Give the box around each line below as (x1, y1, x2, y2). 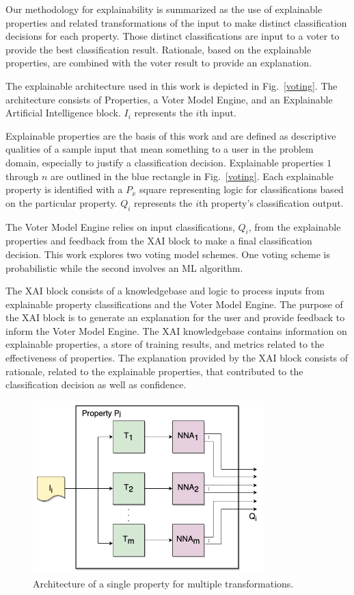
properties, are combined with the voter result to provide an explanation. (5, 55, 312, 70)
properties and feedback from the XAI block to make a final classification (5, 233, 312, 248)
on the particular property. (5, 195, 118, 210)
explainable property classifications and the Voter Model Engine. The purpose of (5, 296, 343, 311)
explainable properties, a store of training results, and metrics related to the (5, 337, 325, 351)
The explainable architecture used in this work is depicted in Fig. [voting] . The (5, 78, 338, 92)
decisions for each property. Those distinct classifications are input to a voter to (5, 29, 340, 43)
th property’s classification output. (199, 195, 344, 210)
